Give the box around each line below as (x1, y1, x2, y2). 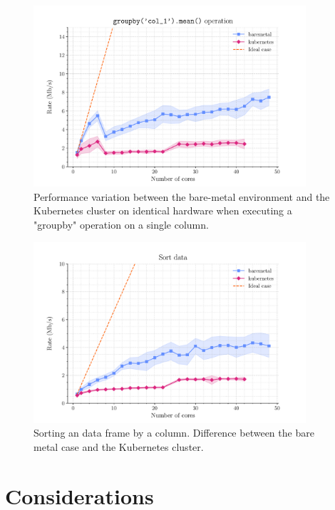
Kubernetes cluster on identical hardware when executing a (33, 203, 292, 218)
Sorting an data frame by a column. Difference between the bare (33, 425, 314, 440)
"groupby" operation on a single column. (33, 217, 209, 231)
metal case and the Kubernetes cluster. (33, 439, 204, 454)
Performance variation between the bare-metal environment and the (33, 189, 330, 204)
